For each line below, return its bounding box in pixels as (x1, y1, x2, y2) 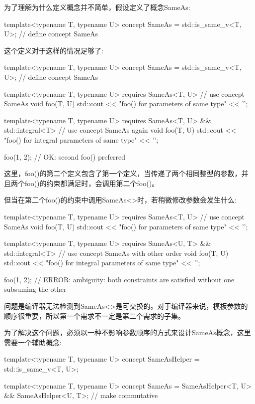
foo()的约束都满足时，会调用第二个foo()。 (24, 178, 159, 188)
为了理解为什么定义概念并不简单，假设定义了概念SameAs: (4, 2, 190, 12)
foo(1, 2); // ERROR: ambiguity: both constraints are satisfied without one (4, 274, 235, 284)
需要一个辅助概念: (4, 337, 62, 347)
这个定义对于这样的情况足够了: (4, 45, 103, 55)
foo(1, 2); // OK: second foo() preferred (4, 151, 126, 162)
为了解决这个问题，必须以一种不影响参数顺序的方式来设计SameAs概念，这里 (4, 327, 251, 338)
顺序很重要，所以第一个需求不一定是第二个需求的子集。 (4, 310, 185, 321)
